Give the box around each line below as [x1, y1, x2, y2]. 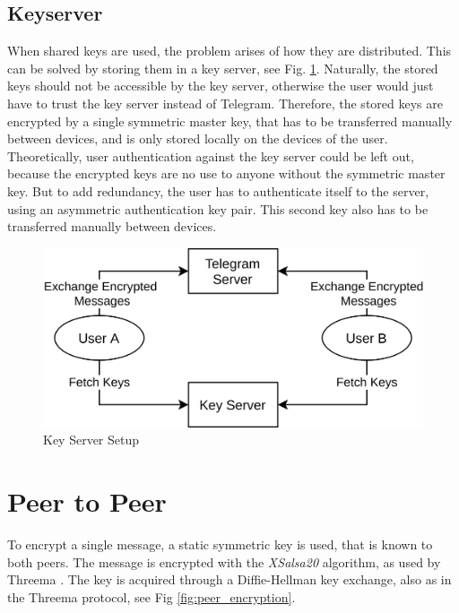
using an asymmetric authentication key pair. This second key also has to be [7, 199, 429, 218]
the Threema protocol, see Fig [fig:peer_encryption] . [7, 587, 296, 606]
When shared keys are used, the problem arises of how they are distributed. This [7, 41, 452, 60]
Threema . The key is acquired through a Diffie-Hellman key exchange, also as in [7, 570, 452, 589]
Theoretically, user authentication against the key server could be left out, [7, 146, 414, 165]
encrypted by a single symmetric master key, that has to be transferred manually [7, 111, 453, 130]
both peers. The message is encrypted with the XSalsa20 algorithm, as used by [7, 552, 441, 571]
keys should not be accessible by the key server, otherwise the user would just [7, 76, 434, 95]
